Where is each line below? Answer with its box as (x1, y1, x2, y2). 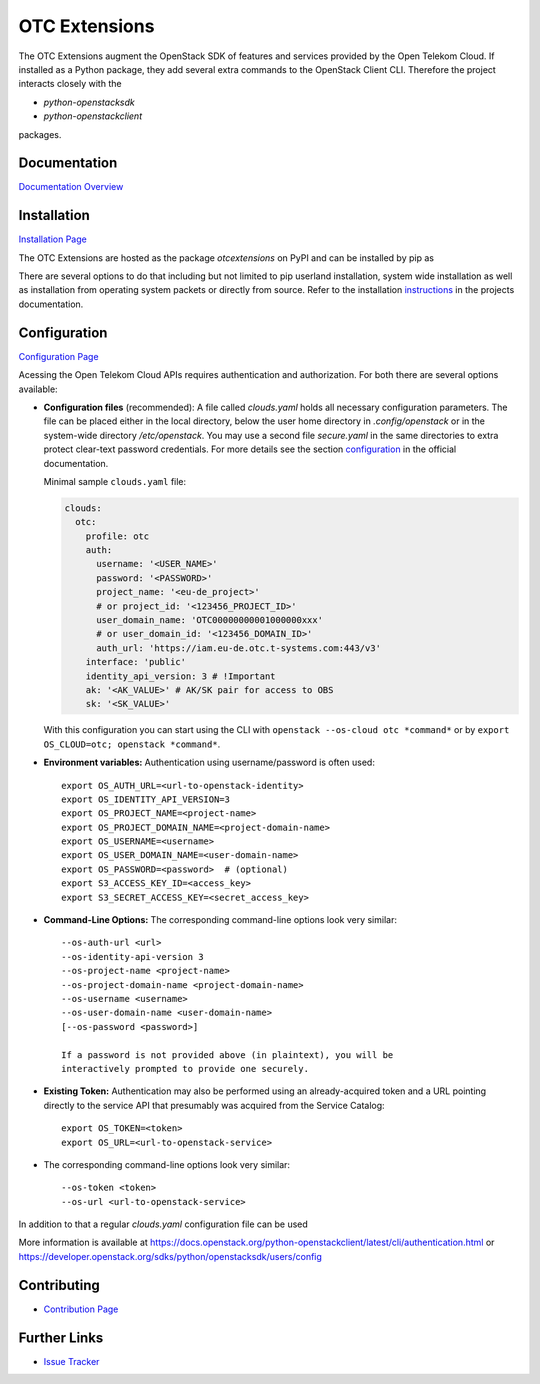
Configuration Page (18, 350, 99, 362)
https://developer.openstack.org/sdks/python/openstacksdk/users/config (18, 1250, 322, 1262)
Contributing (18, 1276, 100, 1294)
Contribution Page (43, 1303, 119, 1315)
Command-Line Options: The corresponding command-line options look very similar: (43, 914, 397, 926)
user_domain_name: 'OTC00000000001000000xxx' (96, 615, 324, 626)
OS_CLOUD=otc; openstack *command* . (43, 738, 221, 750)
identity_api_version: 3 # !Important (85, 670, 276, 682)
